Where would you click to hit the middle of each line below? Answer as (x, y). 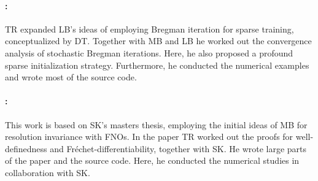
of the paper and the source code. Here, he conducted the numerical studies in (152, 160)
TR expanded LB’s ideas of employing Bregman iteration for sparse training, (149, 29)
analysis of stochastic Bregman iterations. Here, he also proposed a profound (149, 52)
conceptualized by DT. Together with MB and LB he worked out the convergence (158, 41)
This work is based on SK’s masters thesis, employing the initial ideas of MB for (156, 124)
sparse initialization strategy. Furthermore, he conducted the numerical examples (157, 65)
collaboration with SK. (48, 172)
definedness (26, 148)
